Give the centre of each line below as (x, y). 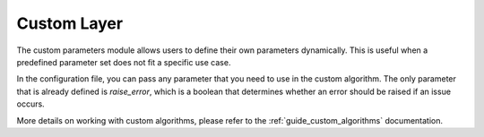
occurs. (30, 104)
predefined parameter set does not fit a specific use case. (124, 62)
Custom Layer (70, 23)
